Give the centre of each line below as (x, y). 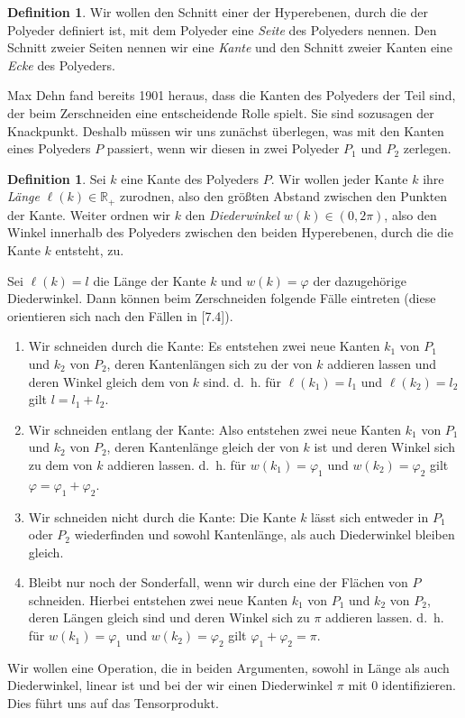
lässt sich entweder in (370, 516)
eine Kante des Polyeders (190, 178)
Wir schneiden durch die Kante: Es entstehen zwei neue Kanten (204, 346)
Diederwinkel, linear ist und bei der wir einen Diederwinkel (170, 685)
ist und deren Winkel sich (384, 447)
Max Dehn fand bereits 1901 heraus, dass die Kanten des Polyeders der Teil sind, (232, 95)
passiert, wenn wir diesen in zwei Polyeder (223, 148)
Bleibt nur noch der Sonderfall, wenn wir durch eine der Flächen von (218, 582)
